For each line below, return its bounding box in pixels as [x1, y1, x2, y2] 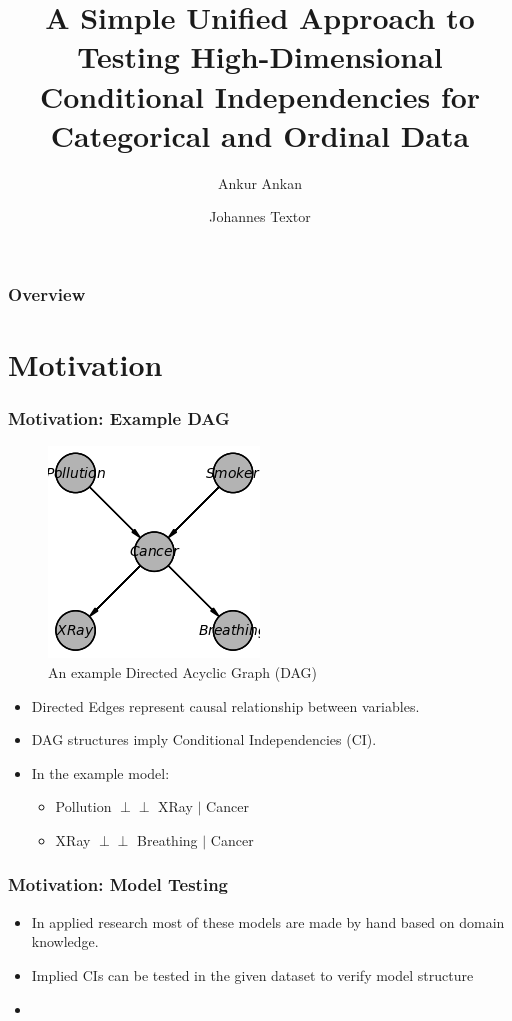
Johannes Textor [209, 206, 311, 227]
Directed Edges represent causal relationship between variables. [31, 695, 420, 716]
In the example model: [31, 762, 170, 783]
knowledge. [31, 931, 99, 952]
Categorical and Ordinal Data [50, 114, 470, 155]
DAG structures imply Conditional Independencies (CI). [31, 729, 377, 750]
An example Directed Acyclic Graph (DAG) [48, 661, 317, 682]
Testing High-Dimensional [77, 36, 443, 77]
